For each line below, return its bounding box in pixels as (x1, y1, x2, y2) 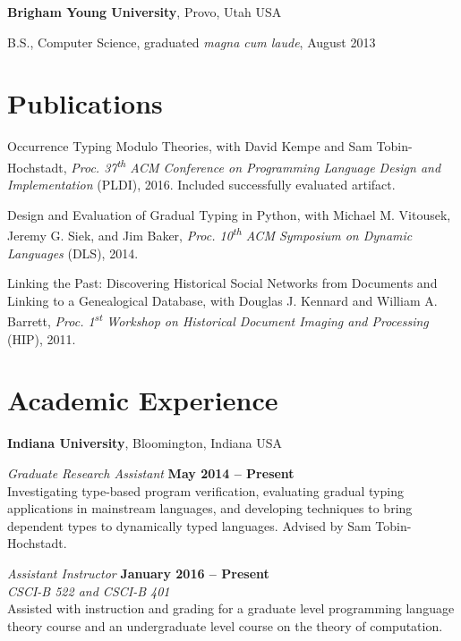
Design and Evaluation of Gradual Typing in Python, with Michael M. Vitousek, (7, 205, 451, 224)
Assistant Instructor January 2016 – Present (7, 563, 269, 582)
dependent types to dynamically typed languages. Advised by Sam (7, 516, 371, 535)
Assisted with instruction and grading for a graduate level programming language (7, 599, 455, 618)
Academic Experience (7, 382, 278, 418)
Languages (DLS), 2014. (7, 243, 139, 262)
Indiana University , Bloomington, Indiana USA (7, 434, 283, 452)
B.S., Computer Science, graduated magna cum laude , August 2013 (7, 32, 376, 51)
